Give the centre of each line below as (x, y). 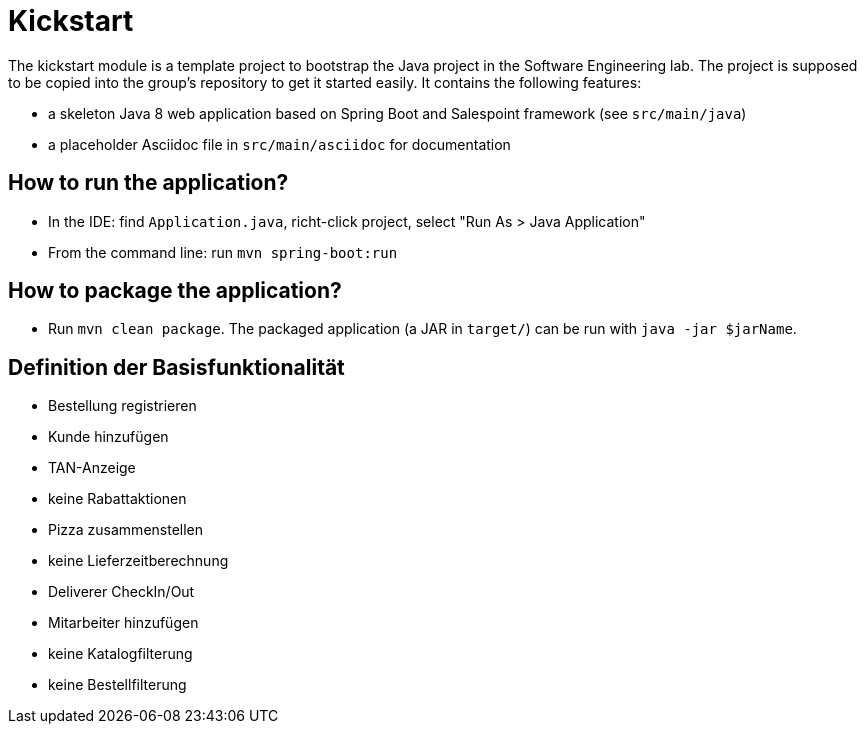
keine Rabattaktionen (117, 499)
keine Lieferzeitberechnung (138, 561)
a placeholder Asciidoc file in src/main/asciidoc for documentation (279, 144)
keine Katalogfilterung (120, 654)
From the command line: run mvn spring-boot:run (223, 252)
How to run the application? (148, 183)
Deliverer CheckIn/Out (121, 592)
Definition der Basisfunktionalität (176, 367)
